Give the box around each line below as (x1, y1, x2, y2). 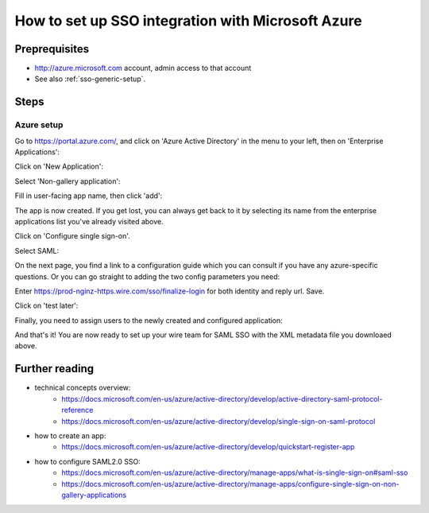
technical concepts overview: (34, 383, 131, 393)
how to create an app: (34, 430, 106, 441)
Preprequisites (14, 42, 90, 56)
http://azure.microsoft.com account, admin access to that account (34, 64, 252, 73)
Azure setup (14, 119, 64, 130)
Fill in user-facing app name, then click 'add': (14, 191, 163, 200)
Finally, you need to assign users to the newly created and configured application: (14, 315, 284, 325)
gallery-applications (61, 490, 127, 499)
